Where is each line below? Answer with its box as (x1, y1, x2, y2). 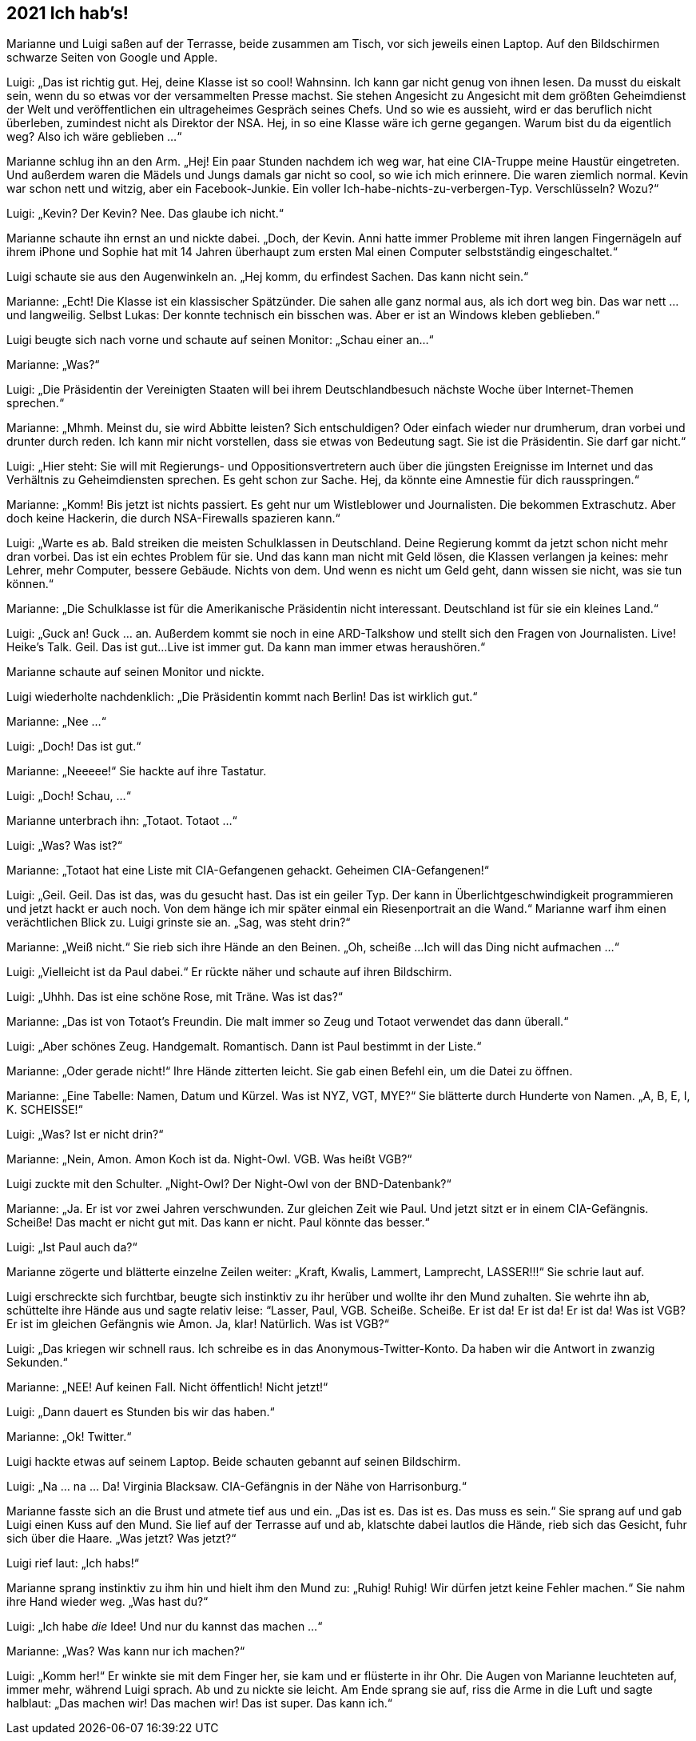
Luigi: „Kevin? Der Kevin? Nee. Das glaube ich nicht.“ (6, 206, 284, 221)
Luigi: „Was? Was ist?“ (6, 838, 122, 853)
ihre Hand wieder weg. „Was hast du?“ (6, 1595, 209, 1609)
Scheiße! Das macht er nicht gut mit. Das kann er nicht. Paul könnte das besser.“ (6, 1215, 430, 1230)
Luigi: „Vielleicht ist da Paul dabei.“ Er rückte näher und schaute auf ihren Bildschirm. (6, 965, 452, 979)
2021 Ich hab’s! (6, 3, 129, 23)
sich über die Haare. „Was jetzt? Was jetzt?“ (6, 1531, 237, 1546)
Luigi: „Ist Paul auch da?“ (6, 1240, 137, 1255)
